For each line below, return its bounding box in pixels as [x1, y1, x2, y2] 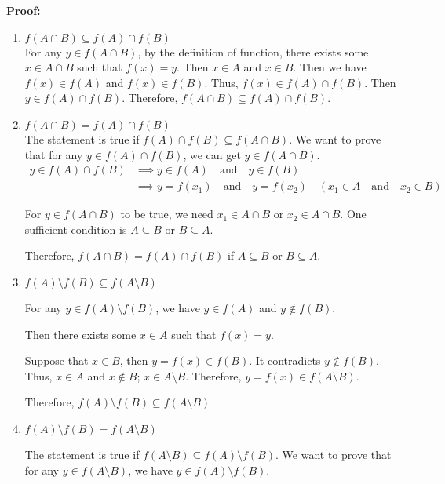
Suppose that [24, 352, 89, 369]
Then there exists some [24, 326, 137, 342]
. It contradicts [249, 352, 321, 369]
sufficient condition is [24, 220, 127, 237]
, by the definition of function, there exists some [137, 43, 369, 60]
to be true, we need [120, 206, 213, 222]
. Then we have [293, 59, 367, 75]
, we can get [183, 146, 241, 162]
